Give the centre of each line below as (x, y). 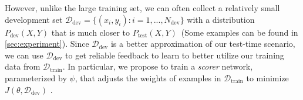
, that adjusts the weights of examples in (148, 77)
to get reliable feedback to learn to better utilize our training (175, 55)
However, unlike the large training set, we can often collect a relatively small (142, 8)
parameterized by (36, 77)
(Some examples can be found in (240, 32)
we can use (24, 55)
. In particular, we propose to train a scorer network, (158, 66)
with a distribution (221, 19)
